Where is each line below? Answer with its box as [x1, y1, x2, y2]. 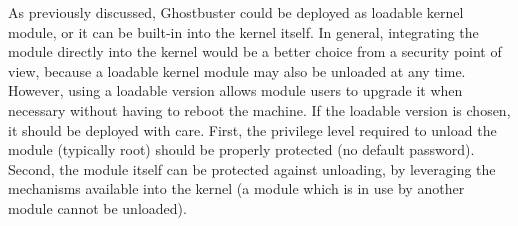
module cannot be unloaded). [8, 197, 187, 218]
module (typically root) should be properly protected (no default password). [8, 139, 475, 160]
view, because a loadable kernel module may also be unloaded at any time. [8, 60, 466, 81]
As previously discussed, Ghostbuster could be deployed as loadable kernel [8, 2, 464, 22]
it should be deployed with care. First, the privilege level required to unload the [8, 119, 497, 140]
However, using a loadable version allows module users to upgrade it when [8, 80, 463, 101]
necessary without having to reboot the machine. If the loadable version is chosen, [8, 99, 511, 120]
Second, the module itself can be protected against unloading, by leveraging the [8, 158, 496, 179]
